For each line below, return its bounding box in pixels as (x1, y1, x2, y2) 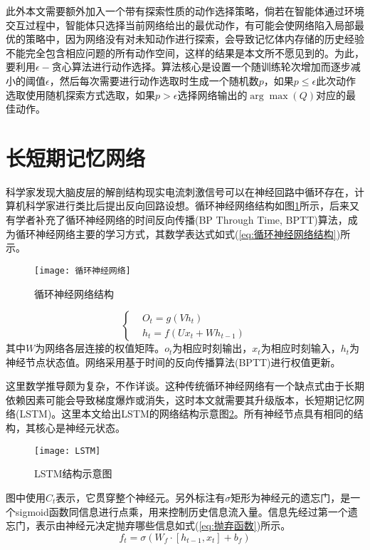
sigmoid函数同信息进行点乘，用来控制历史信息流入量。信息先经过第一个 (15, 504, 348, 519)
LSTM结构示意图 (34, 466, 112, 481)
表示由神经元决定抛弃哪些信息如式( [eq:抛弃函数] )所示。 (35, 518, 291, 533)
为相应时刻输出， (172, 341, 253, 356)
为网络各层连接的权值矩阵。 (35, 341, 165, 356)
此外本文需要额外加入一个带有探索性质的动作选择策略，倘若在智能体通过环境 (6, 4, 364, 18)
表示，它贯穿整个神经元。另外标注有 (55, 489, 226, 504)
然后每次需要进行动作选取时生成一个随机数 (59, 73, 259, 88)
